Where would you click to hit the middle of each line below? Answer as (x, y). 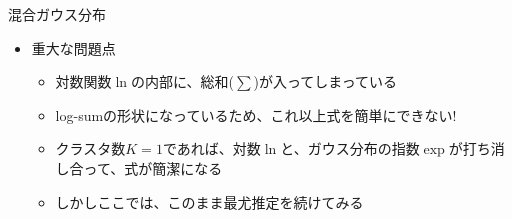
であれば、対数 (211, 148)
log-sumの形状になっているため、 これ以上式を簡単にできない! (256, 114)
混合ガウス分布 (57, 14)
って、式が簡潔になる (153, 167)
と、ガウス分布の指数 (350, 148)
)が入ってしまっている (325, 81)
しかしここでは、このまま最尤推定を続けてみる (209, 201)
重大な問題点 (73, 47)
